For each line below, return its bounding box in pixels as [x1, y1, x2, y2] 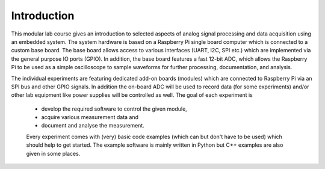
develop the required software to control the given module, [41, 105, 188, 112]
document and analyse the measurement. [41, 122, 144, 129]
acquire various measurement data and [41, 114, 138, 121]
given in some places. [26, 150, 81, 157]
